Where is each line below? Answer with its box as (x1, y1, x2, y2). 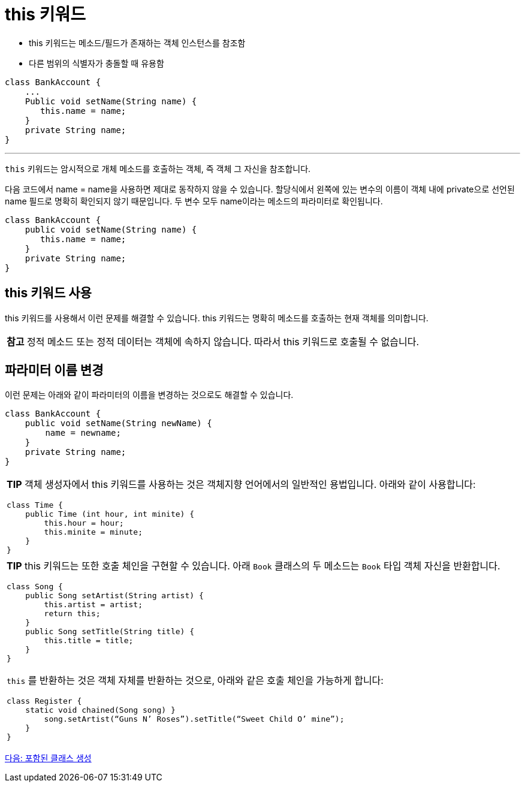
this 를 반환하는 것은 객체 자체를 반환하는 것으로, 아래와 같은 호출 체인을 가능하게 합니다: (7, 674, 384, 687)
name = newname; (45, 428, 121, 438)
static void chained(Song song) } (25, 705, 176, 715)
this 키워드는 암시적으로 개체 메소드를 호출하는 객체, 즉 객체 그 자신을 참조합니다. (5, 163, 311, 174)
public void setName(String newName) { (25, 418, 212, 429)
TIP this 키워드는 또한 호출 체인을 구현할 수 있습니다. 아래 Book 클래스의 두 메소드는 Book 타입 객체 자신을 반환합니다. (7, 560, 500, 572)
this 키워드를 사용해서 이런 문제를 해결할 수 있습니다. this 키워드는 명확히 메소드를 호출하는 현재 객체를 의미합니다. (5, 312, 429, 323)
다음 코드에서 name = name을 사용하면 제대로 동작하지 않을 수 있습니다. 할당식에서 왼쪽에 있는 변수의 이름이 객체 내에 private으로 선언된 (5, 183, 515, 194)
